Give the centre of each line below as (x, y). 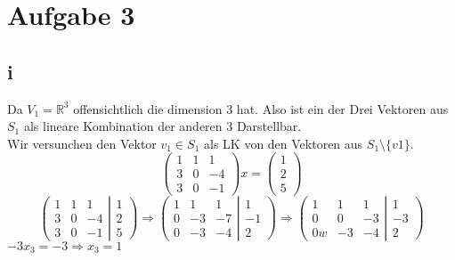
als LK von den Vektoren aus (284, 143)
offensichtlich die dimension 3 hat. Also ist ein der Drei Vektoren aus (261, 108)
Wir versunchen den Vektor (82, 143)
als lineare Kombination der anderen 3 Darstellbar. (162, 126)
